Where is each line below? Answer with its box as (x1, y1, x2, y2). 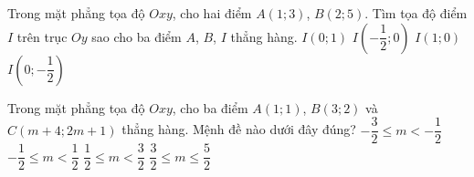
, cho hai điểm (172, 4, 252, 22)
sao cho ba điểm (91, 26, 182, 46)
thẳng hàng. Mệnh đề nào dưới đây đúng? (121, 120, 356, 139)
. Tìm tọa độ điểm (364, 4, 468, 22)
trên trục (16, 26, 68, 46)
